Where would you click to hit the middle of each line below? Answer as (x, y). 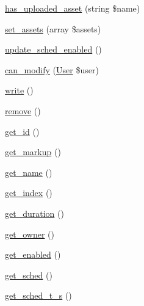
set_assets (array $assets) (53, 28)
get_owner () (30, 234)
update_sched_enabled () (53, 49)
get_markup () (33, 152)
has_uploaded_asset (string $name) (73, 8)
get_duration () (34, 213)
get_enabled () (33, 254)
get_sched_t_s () (38, 295)
